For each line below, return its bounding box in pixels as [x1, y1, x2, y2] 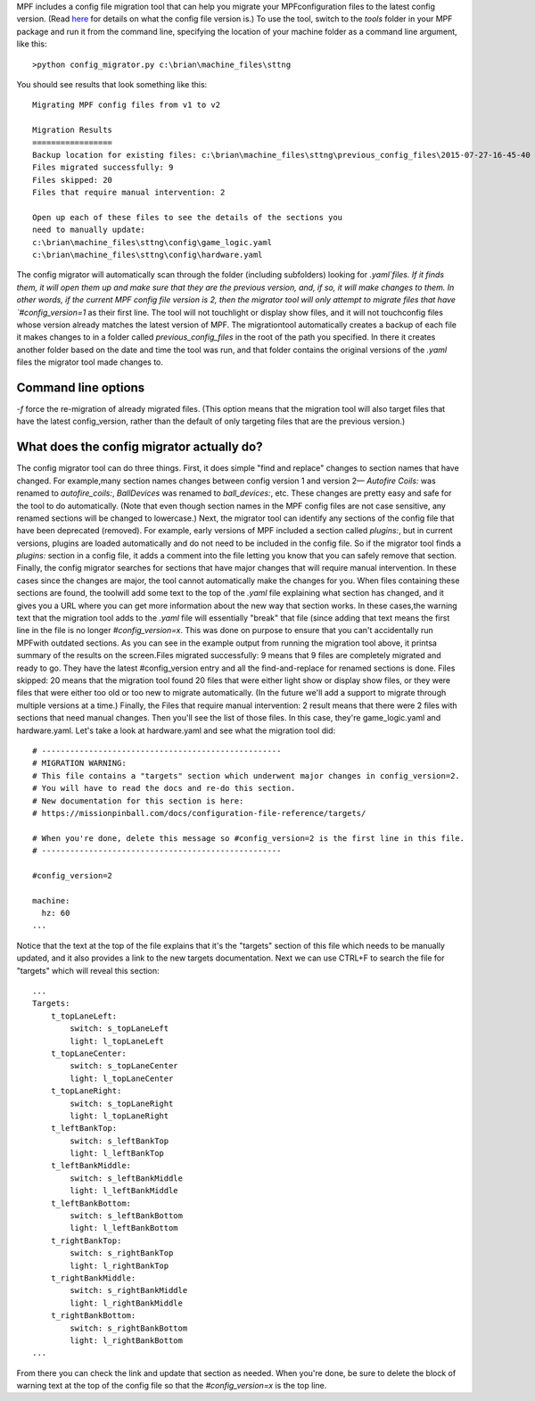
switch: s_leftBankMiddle [70, 1173, 183, 1183]
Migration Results [32, 125, 113, 136]
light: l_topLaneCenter [70, 1073, 174, 1084]
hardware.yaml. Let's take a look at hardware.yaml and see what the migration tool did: [16, 725, 336, 736]
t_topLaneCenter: [50, 1048, 127, 1059]
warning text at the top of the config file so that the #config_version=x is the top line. [16, 1380, 327, 1391]
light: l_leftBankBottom [70, 1223, 178, 1233]
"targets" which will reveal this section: [16, 965, 160, 976]
